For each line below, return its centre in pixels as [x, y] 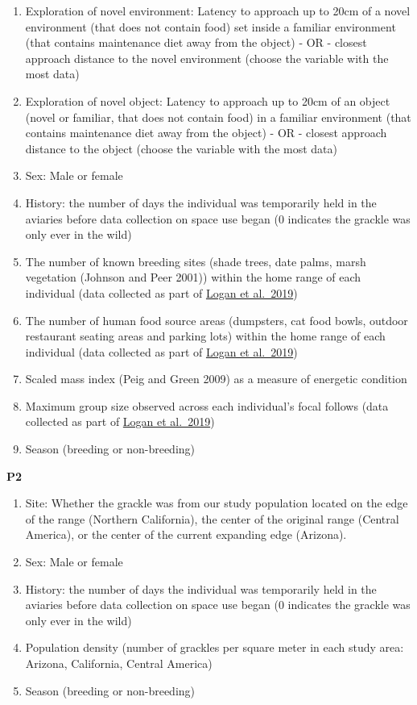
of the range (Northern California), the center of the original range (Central [212, 518]
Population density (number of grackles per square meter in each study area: [215, 647]
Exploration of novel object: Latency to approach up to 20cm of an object [208, 100]
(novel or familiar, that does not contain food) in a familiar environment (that [218, 117]
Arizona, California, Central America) [119, 663]
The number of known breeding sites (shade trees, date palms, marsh [196, 261]
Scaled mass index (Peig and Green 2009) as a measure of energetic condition [216, 379]
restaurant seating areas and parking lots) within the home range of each [205, 336]
